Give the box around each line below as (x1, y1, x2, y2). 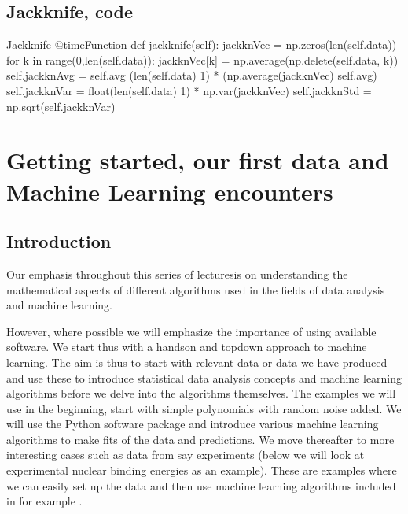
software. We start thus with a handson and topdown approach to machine (6, 338, 367, 355)
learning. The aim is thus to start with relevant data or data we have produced (6, 353, 388, 370)
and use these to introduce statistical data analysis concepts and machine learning (6, 369, 402, 386)
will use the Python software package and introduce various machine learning (6, 416, 379, 432)
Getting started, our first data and (6, 144, 389, 176)
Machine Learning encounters (6, 175, 333, 207)
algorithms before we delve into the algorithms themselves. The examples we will (6, 385, 396, 401)
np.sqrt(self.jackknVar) (6, 98, 116, 114)
